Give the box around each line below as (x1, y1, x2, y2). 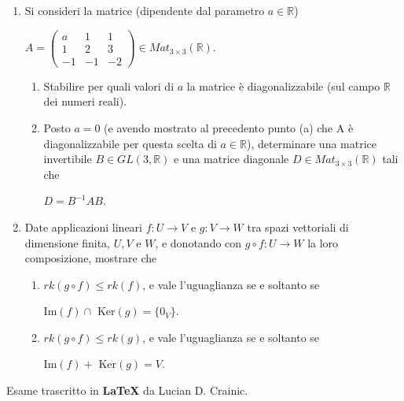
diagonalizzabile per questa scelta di (43, 135, 217, 151)
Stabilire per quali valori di (43, 77, 174, 94)
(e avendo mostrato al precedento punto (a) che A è (104, 119, 354, 136)
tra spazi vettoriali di (247, 218, 349, 235)
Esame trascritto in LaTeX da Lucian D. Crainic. (6, 382, 248, 399)
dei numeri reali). (43, 93, 127, 110)
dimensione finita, (24, 234, 111, 251)
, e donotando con (155, 234, 242, 251)
